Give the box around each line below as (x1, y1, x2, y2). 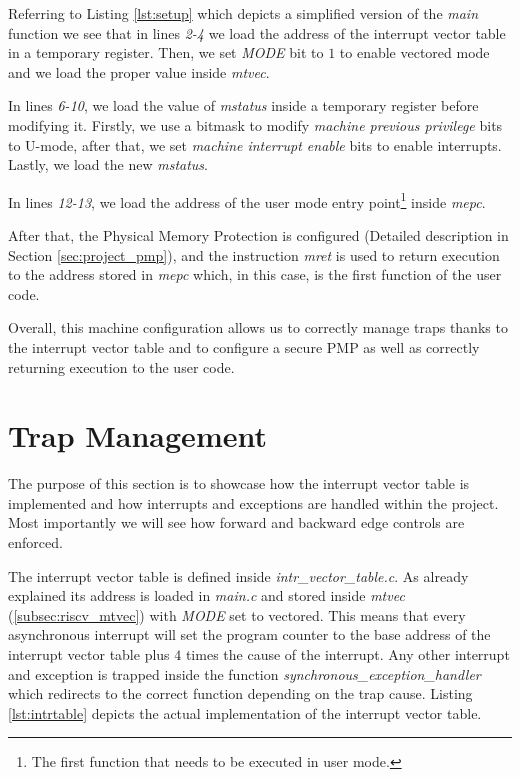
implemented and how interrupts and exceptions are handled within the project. (8, 492, 499, 513)
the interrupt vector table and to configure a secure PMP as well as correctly (8, 336, 480, 357)
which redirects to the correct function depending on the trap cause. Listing (8, 683, 473, 704)
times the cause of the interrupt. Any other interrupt (185, 644, 510, 665)
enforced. (8, 532, 63, 553)
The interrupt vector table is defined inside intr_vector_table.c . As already (8, 565, 469, 586)
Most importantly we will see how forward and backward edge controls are (8, 512, 465, 533)
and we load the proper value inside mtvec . (8, 61, 270, 82)
